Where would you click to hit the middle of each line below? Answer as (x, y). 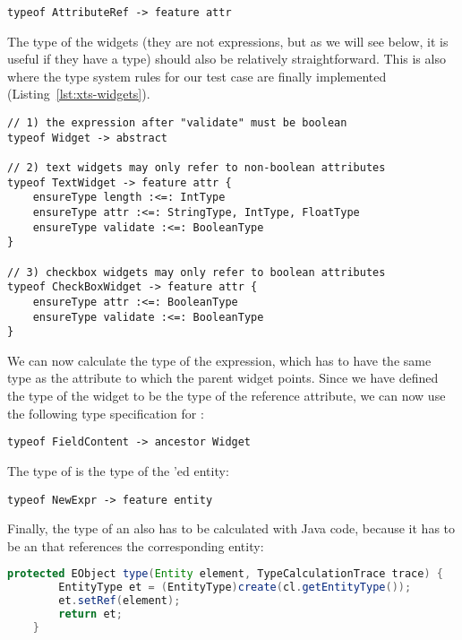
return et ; (90, 614)
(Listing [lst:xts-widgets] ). (79, 94)
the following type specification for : (106, 413)
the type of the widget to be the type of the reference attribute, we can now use (227, 396)
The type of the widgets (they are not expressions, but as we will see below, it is (228, 41)
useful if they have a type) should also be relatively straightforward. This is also (227, 59)
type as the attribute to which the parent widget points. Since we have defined (223, 378)
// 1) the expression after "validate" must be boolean (177, 123)
